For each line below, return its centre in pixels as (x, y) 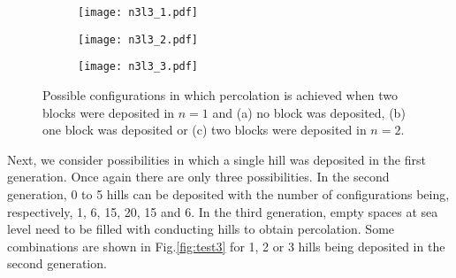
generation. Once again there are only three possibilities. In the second (198, 177)
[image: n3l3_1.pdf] (138, 12)
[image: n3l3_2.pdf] (138, 39)
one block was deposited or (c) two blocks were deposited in (205, 130)
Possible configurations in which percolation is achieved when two (220, 94)
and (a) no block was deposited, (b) (309, 112)
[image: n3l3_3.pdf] (138, 67)
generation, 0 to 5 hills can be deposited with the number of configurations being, (228, 193)
